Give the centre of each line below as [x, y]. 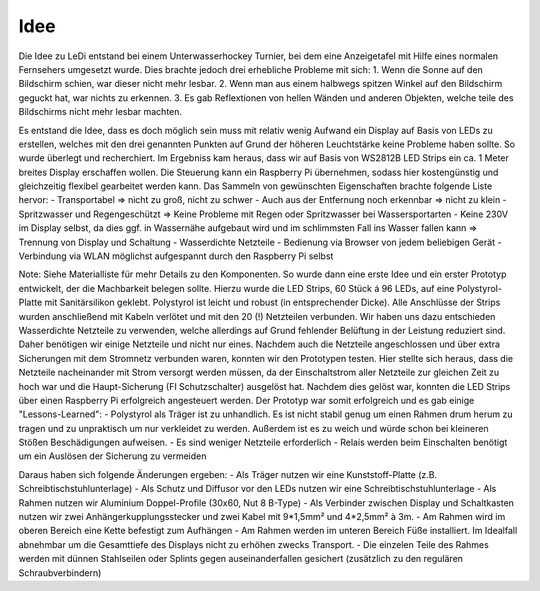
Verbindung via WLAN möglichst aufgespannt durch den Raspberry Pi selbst [176, 256]
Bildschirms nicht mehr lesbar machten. [100, 112]
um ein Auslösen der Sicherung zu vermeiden [112, 456]
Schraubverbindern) [60, 572]
